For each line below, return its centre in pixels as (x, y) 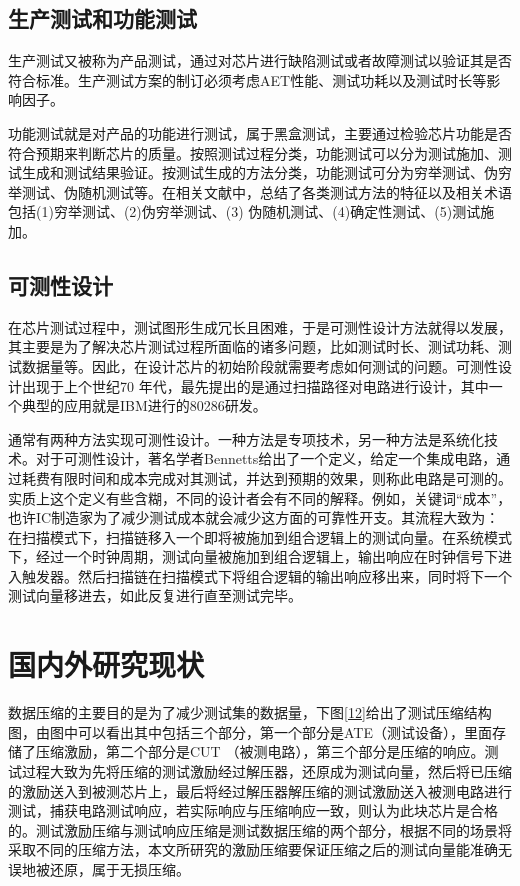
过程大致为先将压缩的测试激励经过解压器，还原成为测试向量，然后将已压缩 (266, 770)
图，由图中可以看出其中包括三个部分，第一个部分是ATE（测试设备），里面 (250, 731)
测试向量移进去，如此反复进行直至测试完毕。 (155, 595)
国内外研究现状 (106, 664)
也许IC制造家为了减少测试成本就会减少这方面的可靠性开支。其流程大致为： (254, 517)
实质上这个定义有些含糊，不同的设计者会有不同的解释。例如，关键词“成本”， (260, 497)
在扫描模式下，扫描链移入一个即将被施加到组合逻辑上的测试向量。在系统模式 (260, 536)
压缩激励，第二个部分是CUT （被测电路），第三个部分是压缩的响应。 (260, 751)
